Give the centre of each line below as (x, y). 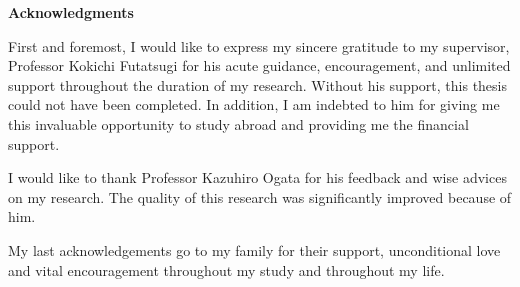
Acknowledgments (71, 12)
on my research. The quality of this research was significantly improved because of (260, 196)
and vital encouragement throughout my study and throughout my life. (226, 269)
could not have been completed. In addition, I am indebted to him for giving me (254, 104)
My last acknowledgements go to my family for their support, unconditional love (254, 249)
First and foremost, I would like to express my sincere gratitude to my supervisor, (259, 45)
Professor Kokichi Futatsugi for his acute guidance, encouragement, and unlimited (259, 65)
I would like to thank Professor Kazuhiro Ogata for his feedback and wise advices (257, 177)
